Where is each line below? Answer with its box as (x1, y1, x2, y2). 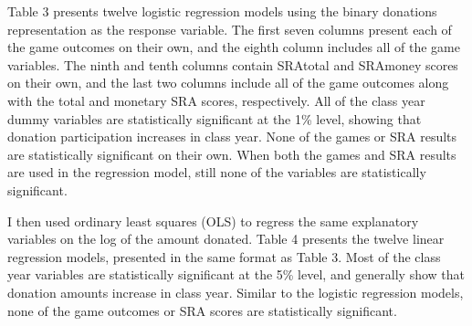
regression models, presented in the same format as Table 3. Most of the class (7, 247, 441, 266)
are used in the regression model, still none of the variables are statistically (7, 163, 426, 182)
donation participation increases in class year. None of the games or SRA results (7, 127, 457, 146)
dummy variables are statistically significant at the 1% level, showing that (7, 109, 422, 128)
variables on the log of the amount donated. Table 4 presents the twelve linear (7, 229, 445, 248)
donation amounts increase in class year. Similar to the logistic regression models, (7, 282, 464, 301)
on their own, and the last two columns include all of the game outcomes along (7, 73, 449, 92)
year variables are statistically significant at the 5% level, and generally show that (7, 265, 466, 284)
